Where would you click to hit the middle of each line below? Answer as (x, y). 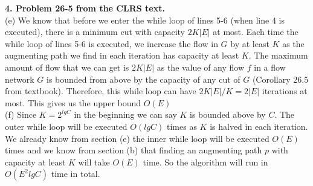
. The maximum (278, 55)
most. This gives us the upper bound (73, 102)
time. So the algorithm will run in (205, 162)
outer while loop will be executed (66, 126)
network (20, 79)
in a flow (270, 67)
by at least (250, 43)
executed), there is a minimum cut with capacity (95, 32)
